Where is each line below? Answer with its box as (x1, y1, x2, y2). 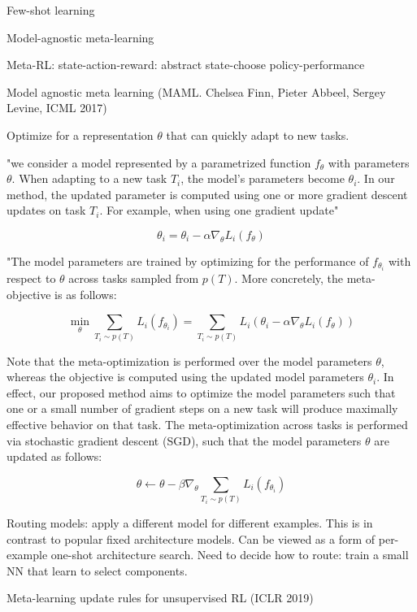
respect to (7, 270, 56, 287)
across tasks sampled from (68, 270, 199, 287)
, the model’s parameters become (180, 170, 345, 187)
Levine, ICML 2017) (7, 99, 107, 116)
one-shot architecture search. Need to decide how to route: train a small (50, 546, 409, 563)
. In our (357, 170, 395, 187)
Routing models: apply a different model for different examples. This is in (7, 514, 373, 532)
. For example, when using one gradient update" (99, 202, 339, 219)
